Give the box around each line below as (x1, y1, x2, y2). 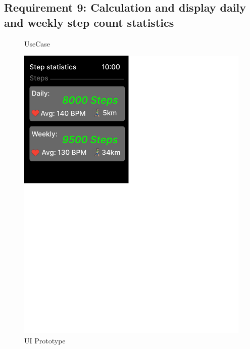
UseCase (24, 38, 51, 49)
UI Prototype (24, 335, 66, 345)
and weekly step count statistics (4, 14, 174, 30)
